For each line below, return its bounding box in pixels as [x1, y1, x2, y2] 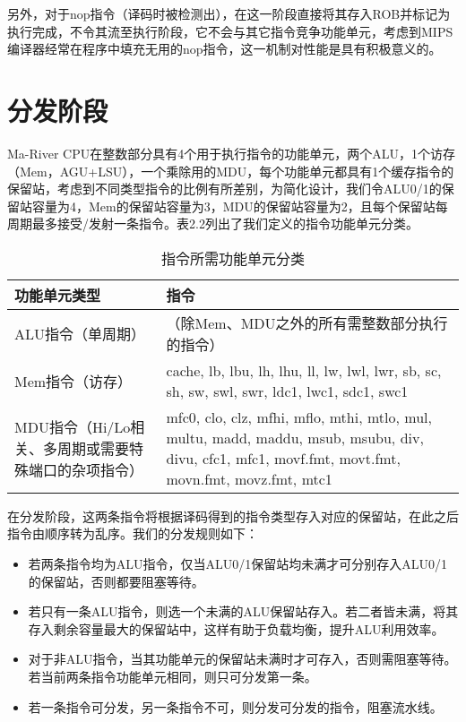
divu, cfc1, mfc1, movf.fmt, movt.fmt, [166, 447, 401, 468]
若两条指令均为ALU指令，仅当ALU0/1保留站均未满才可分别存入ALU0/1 [28, 554, 448, 573]
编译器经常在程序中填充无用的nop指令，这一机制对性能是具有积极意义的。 [7, 39, 442, 58]
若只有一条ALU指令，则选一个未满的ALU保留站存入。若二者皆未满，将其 [28, 602, 459, 621]
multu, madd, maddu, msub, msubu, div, [166, 426, 424, 448]
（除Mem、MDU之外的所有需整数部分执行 [166, 312, 448, 333]
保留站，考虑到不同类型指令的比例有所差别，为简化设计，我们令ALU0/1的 [7, 179, 442, 198]
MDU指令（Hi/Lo [14, 416, 131, 437]
